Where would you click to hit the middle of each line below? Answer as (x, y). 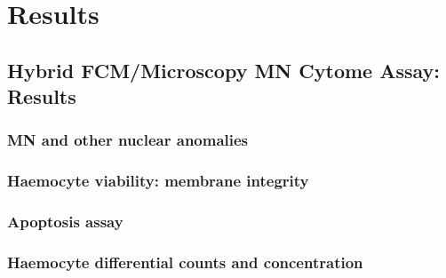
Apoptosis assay (65, 222)
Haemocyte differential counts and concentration (185, 262)
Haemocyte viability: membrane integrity (158, 181)
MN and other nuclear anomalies (128, 140)
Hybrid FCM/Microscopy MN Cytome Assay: (224, 70)
